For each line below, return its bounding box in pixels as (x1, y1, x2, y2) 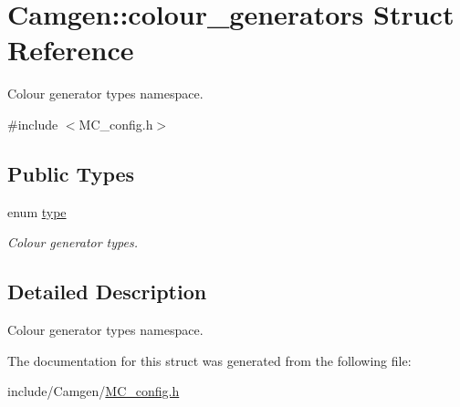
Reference (7, 31, 134, 68)
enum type (7, 202, 67, 221)
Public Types (7, 159, 135, 187)
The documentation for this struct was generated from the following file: (7, 350, 412, 370)
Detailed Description (7, 277, 207, 306)
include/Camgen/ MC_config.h (7, 381, 180, 401)
